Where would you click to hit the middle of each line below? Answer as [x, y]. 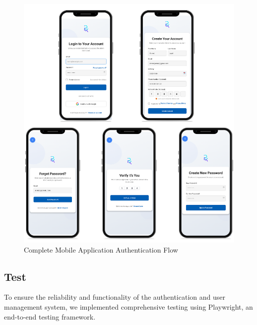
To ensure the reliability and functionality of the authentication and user [115, 297]
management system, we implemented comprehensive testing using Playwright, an [128, 306]
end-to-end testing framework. [50, 316]
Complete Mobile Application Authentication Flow [101, 249]
